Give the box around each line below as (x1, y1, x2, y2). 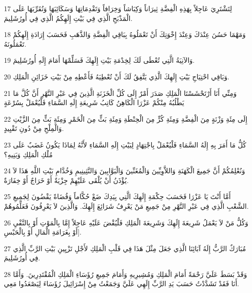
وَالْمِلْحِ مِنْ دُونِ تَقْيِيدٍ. (4, 123, 64, 133)
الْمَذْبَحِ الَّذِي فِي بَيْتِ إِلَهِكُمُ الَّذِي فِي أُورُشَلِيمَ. (4, 13, 133, 23)
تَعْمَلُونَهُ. (4, 38, 26, 49)
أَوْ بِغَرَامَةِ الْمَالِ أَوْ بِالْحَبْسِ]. (4, 227, 82, 237)
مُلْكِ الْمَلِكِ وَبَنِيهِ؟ (4, 149, 53, 159)
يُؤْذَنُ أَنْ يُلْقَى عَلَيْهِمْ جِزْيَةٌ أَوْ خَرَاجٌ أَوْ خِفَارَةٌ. (4, 175, 129, 185)
